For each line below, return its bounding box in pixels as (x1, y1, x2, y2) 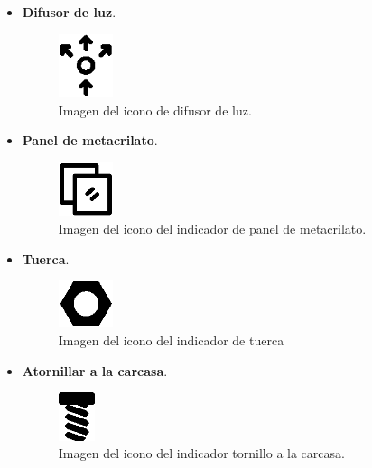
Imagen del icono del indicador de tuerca (58, 330, 284, 349)
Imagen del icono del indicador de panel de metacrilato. (58, 219, 367, 237)
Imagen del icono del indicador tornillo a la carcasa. (58, 444, 345, 463)
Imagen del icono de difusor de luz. (58, 100, 252, 119)
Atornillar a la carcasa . (22, 361, 168, 380)
